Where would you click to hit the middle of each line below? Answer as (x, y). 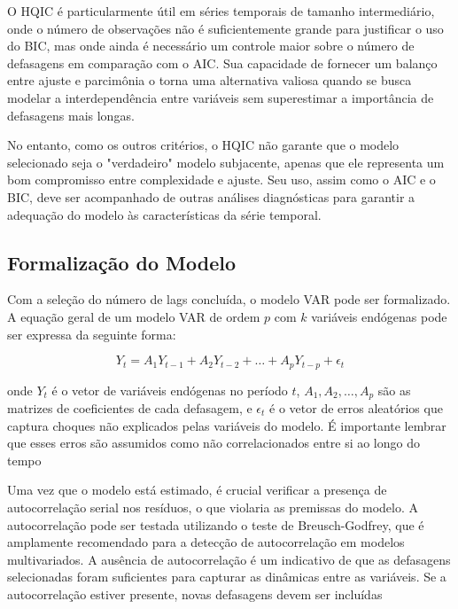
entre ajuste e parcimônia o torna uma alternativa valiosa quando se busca (210, 80)
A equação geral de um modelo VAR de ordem (134, 316)
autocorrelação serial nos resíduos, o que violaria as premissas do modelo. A (213, 507)
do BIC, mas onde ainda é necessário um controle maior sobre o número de (211, 46)
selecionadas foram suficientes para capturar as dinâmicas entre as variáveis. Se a (227, 577)
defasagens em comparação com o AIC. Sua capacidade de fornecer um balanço (222, 62)
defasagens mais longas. (71, 115)
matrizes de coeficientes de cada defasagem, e (130, 408)
